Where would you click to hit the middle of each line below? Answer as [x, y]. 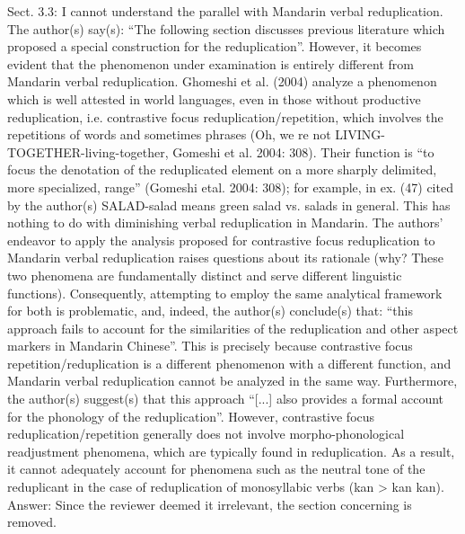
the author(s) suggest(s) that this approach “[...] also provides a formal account [226, 399]
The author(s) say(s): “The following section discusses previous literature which [226, 28]
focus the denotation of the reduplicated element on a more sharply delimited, [222, 169]
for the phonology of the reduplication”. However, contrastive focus [191, 416]
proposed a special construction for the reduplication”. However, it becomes [215, 46]
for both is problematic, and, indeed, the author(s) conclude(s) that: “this [210, 311]
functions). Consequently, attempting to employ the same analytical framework [225, 293]
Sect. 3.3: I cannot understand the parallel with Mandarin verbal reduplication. [225, 11]
